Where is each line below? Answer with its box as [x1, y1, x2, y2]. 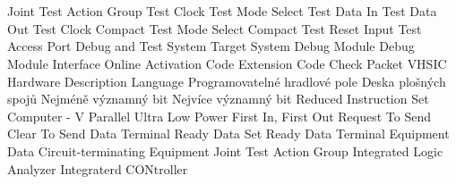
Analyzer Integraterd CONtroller [7, 159, 188, 178]
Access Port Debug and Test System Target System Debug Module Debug [7, 37, 415, 55]
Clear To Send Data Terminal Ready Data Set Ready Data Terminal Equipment [7, 124, 450, 143]
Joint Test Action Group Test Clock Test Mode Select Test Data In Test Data [7, 2, 437, 21]
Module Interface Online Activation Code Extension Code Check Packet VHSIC [7, 54, 447, 72]
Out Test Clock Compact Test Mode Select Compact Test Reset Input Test [7, 19, 422, 38]
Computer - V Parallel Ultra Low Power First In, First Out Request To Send [7, 106, 432, 125]
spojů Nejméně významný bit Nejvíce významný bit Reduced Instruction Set [7, 89, 429, 108]
